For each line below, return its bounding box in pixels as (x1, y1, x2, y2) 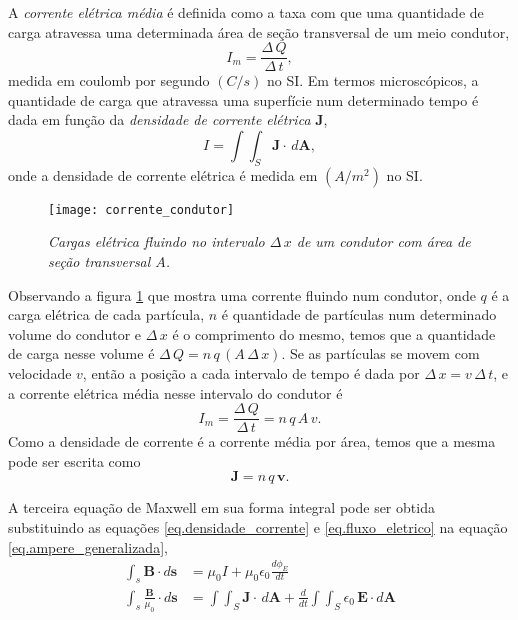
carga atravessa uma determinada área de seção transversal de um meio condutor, (8, 21, 510, 42)
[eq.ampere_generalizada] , (8, 536, 168, 557)
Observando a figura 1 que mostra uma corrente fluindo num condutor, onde (8, 284, 476, 305)
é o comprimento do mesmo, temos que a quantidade (172, 323, 496, 344)
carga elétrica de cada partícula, (8, 304, 205, 325)
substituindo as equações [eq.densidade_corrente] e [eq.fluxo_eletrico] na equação (8, 517, 508, 538)
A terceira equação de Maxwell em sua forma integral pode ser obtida (8, 497, 435, 518)
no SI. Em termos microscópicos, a (266, 70, 479, 91)
